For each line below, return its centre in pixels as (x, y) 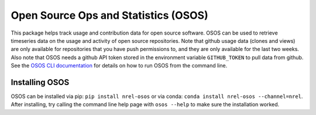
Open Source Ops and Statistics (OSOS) (109, 15)
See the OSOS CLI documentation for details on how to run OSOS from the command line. (119, 66)
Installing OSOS (40, 82)
